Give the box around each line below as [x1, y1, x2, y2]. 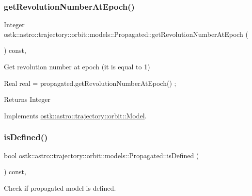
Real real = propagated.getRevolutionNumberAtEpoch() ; [4, 78, 176, 88]
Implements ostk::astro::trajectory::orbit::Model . [4, 110, 147, 120]
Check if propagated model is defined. [4, 182, 116, 193]
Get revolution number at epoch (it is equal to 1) [4, 62, 150, 71]
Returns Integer [4, 94, 51, 104]
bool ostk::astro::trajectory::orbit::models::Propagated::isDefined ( [4, 150, 199, 160]
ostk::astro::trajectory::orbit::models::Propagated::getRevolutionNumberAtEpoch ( [4, 29, 248, 39]
